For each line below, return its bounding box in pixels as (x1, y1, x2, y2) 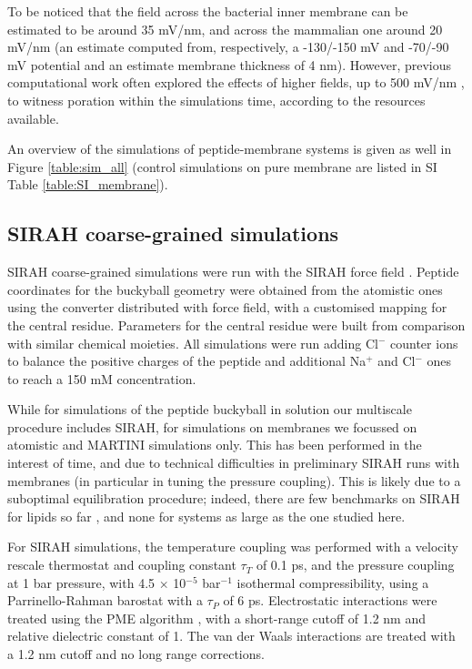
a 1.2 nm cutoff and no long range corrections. (7, 644, 265, 664)
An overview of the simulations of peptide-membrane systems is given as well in (7, 139, 452, 158)
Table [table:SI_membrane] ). (7, 175, 168, 194)
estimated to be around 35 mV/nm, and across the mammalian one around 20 (7, 19, 443, 38)
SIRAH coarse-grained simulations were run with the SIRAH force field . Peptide (7, 262, 459, 281)
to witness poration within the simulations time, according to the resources (7, 90, 426, 109)
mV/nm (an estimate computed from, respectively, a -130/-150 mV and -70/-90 (7, 37, 449, 56)
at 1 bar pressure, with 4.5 (7, 573, 156, 592)
